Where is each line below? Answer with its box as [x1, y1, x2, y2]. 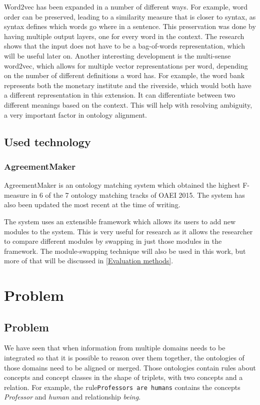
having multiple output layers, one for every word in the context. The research [4, 31, 244, 41]
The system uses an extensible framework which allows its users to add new [4, 216, 236, 226]
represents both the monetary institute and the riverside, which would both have [4, 80, 251, 90]
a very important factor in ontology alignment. [4, 109, 147, 120]
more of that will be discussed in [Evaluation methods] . [4, 255, 173, 266]
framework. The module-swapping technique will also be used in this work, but [4, 245, 246, 256]
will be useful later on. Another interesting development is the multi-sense [4, 50, 231, 61]
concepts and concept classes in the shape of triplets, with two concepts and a [4, 372, 243, 382]
